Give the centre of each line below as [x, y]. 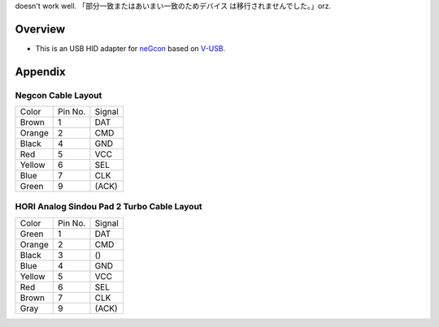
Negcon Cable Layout [59, 95]
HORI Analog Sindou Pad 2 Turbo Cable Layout [109, 207]
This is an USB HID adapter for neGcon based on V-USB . [130, 48]
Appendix [40, 72]
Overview [40, 29]
